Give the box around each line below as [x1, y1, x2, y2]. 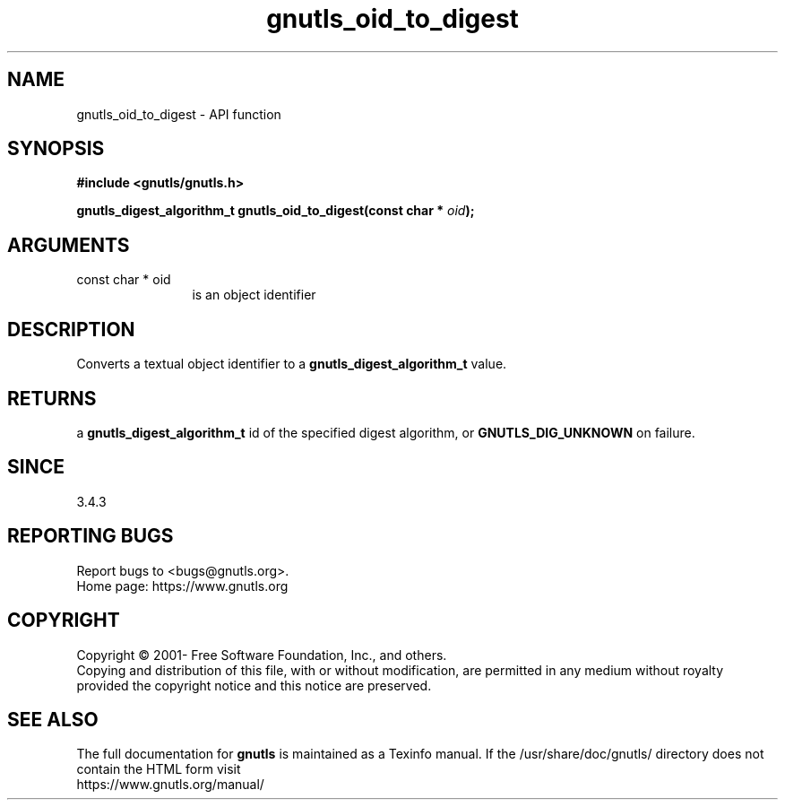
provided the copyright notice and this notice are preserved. [76, 677, 432, 693]
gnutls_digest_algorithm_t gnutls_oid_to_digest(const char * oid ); [76, 203, 475, 219]
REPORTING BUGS [7, 525, 174, 548]
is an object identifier [192, 287, 316, 303]
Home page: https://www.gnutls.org [76, 577, 289, 594]
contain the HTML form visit [76, 761, 241, 777]
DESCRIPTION [7, 317, 135, 341]
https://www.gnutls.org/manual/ [76, 777, 264, 793]
